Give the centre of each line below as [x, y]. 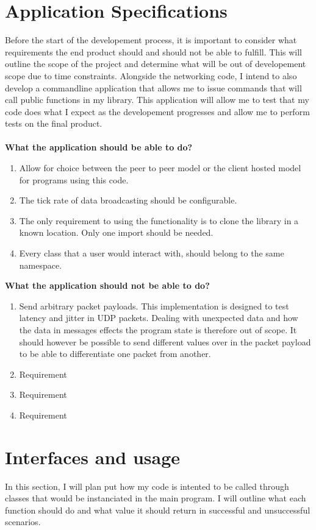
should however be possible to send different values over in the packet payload [165, 341]
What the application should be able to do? [99, 147]
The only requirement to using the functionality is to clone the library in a [159, 220]
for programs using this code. [74, 179]
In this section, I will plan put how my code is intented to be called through [147, 486]
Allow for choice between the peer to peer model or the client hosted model [160, 168]
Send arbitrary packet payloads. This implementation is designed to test [154, 306]
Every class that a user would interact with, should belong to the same [152, 253]
